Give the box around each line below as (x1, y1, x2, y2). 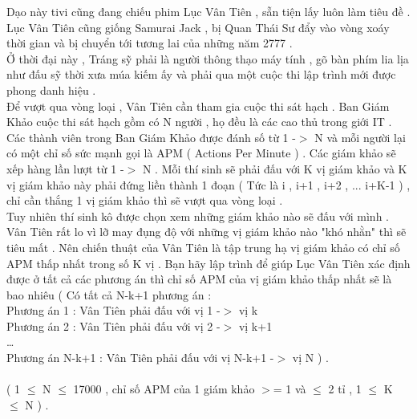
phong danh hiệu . (6, 81, 96, 98)
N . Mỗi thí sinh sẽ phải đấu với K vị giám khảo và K (142, 160, 407, 177)
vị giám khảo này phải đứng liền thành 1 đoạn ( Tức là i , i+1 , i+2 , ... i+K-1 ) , (6, 176, 411, 193)
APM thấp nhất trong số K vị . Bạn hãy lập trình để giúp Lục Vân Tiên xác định (6, 254, 411, 271)
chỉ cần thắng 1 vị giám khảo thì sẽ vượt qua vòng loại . (6, 192, 283, 209)
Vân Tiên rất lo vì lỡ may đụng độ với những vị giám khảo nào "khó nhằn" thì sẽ (6, 223, 407, 240)
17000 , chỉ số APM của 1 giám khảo (73, 380, 255, 397)
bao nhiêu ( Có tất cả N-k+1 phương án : (6, 286, 212, 303)
